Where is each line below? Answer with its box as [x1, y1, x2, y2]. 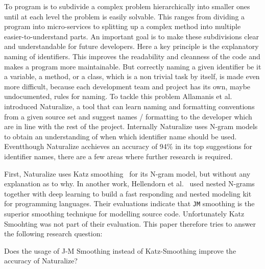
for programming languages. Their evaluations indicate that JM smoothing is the [4, 198, 255, 209]
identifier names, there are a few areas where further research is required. [4, 151, 233, 161]
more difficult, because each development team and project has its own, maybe [4, 81, 251, 91]
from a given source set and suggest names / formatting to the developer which [4, 111, 252, 121]
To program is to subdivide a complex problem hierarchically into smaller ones [4, 1, 250, 11]
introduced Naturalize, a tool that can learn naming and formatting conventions [4, 101, 255, 111]
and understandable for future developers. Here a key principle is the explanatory [4, 41, 259, 52]
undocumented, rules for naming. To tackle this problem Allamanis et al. [4, 91, 232, 102]
